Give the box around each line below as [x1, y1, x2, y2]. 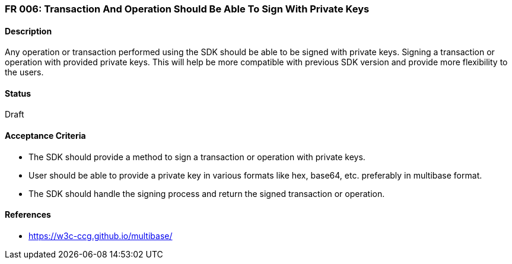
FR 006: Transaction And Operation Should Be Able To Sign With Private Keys [5, 3, 370, 15]
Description [5, 26, 52, 36]
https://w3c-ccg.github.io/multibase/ [28, 230, 173, 241]
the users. [5, 67, 44, 78]
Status [5, 88, 31, 98]
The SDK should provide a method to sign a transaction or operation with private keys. [28, 151, 365, 162]
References [5, 209, 51, 220]
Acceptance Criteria [5, 131, 86, 141]
